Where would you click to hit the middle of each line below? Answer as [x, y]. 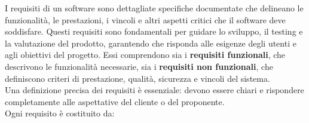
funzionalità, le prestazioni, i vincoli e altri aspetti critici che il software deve [145, 19]
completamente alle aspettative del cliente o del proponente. [115, 101]
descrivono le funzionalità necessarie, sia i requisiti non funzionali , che [139, 66]
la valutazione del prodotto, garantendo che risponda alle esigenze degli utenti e [151, 43]
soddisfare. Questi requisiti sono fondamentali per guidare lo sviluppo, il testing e [154, 31]
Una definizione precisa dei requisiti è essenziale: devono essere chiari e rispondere [154, 90]
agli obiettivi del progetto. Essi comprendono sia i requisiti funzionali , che [145, 55]
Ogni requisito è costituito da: [60, 113]
